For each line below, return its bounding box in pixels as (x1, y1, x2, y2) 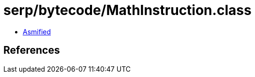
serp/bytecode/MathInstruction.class (3, 2, 252, 18)
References (3, 44, 60, 57)
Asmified (23, 27, 51, 36)
